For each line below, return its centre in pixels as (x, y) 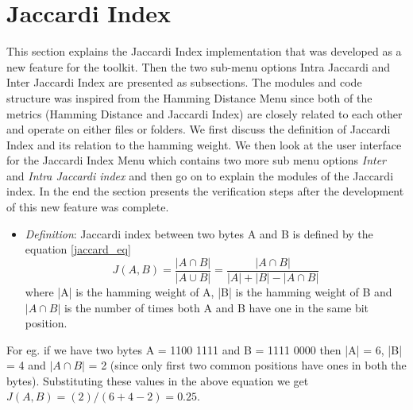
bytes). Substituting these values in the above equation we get (158, 380)
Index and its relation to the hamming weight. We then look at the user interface (204, 144)
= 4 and (26, 365)
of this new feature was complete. (88, 207)
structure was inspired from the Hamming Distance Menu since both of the (189, 97)
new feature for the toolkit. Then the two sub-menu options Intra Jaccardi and (199, 66)
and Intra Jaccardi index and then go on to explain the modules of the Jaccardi (200, 175)
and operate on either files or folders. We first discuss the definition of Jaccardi (199, 129)
